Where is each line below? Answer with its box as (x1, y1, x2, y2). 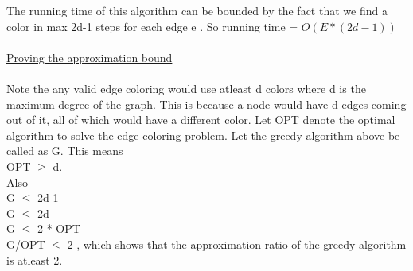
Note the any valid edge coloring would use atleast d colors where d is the (6, 79, 366, 96)
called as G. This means (6, 142, 123, 159)
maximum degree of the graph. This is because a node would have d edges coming (6, 95, 407, 112)
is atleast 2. (6, 251, 63, 268)
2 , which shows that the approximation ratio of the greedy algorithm (67, 235, 407, 252)
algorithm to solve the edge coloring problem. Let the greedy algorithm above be (6, 126, 400, 143)
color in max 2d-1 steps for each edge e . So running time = (6, 17, 298, 34)
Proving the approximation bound (6, 48, 173, 65)
